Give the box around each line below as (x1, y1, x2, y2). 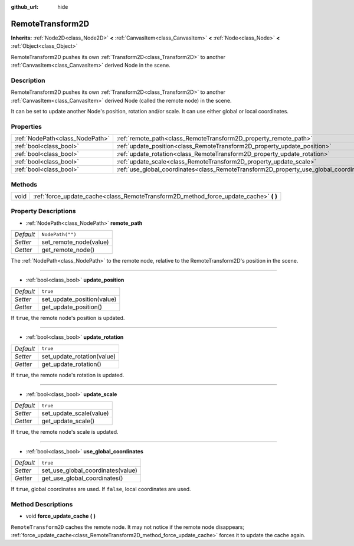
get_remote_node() (41, 246, 95, 254)
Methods (11, 180, 38, 188)
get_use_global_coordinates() (41, 474, 123, 482)
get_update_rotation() (41, 360, 101, 368)
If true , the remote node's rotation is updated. (11, 371, 124, 378)
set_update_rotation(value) (41, 352, 116, 360)
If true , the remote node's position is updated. (11, 314, 125, 321)
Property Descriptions (11, 207, 76, 215)
